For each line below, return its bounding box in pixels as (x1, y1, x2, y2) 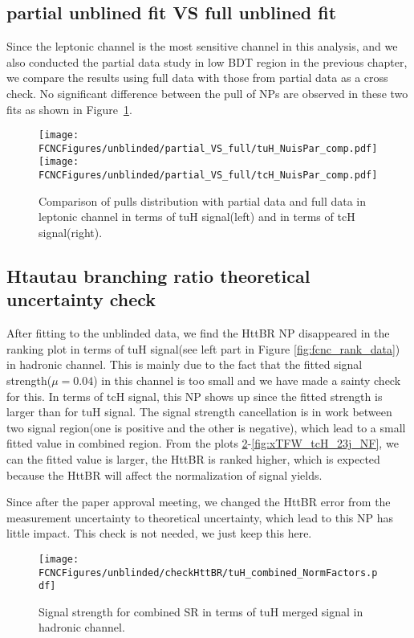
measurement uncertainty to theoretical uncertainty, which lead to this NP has (6, 509, 394, 526)
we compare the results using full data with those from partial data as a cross (6, 69, 388, 86)
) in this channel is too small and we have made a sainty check (93, 371, 401, 388)
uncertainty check (6, 287, 156, 312)
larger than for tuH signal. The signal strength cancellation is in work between (6, 403, 392, 420)
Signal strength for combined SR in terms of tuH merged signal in (39, 603, 363, 620)
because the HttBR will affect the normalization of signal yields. (6, 466, 323, 483)
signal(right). (39, 223, 103, 240)
